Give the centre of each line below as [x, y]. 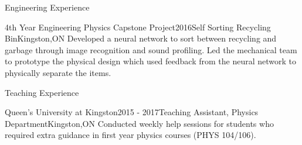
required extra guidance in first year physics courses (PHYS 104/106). [130, 135]
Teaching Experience [42, 92]
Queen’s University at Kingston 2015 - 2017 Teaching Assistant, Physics [132, 112]
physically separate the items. [58, 72]
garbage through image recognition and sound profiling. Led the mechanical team [151, 49]
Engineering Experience [47, 7]
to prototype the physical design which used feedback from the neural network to [150, 61]
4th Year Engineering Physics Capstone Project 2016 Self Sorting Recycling [138, 27]
